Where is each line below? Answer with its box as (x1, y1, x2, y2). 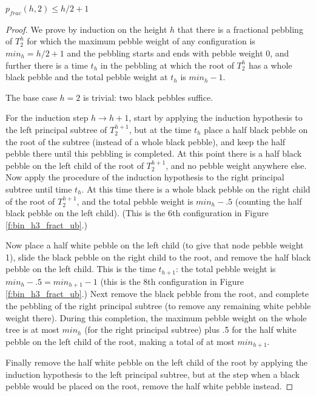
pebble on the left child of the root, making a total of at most (5, 335, 235, 347)
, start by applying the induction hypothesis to (129, 111, 303, 124)
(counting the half (235, 194, 302, 207)
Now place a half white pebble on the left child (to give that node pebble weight (5, 239, 304, 251)
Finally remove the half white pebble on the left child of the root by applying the (5, 356, 308, 369)
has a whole (248, 58, 292, 71)
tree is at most (5, 323, 59, 336)
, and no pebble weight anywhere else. (166, 159, 307, 171)
